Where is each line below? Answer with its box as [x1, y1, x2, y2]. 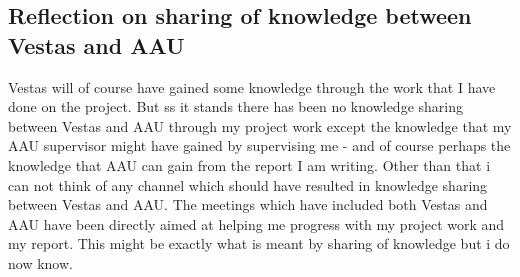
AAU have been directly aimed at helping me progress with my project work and [8, 213, 505, 234]
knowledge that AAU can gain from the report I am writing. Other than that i [8, 154, 491, 175]
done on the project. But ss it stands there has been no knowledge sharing [8, 96, 463, 117]
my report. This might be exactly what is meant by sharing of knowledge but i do [8, 233, 510, 254]
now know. [8, 252, 73, 273]
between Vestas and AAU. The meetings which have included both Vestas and [8, 194, 488, 215]
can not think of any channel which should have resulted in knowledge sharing [8, 174, 488, 195]
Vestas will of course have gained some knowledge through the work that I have [8, 76, 496, 97]
